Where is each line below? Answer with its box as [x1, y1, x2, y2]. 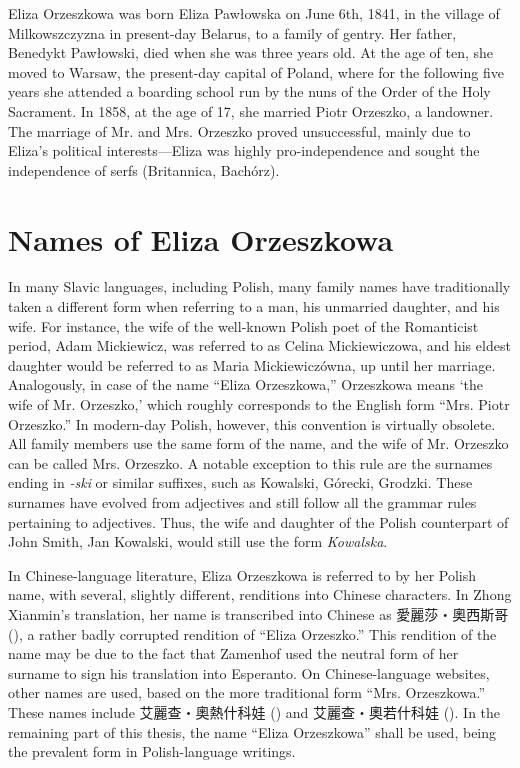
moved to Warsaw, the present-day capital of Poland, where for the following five [8, 61, 504, 82]
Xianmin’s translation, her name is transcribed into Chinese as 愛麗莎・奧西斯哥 [8, 603, 509, 624]
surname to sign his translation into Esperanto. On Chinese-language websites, [8, 662, 490, 683]
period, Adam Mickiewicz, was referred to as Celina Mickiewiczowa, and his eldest [8, 335, 511, 356]
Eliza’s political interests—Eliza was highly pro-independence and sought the [8, 140, 480, 161]
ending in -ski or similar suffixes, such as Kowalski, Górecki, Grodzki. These [8, 472, 473, 493]
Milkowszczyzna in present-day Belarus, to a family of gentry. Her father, [8, 22, 457, 43]
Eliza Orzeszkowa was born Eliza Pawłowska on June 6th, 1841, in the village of [8, 3, 500, 23]
